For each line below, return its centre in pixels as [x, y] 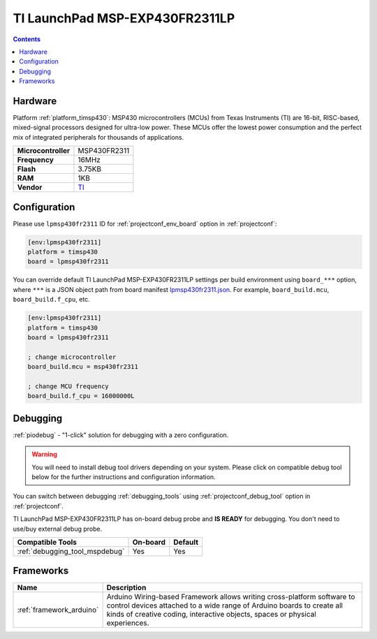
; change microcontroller [72, 357]
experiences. [128, 623]
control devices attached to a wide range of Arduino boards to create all [225, 605]
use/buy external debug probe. [58, 529]
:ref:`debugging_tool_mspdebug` [71, 551]
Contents [27, 39]
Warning [44, 455]
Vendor [30, 187]
